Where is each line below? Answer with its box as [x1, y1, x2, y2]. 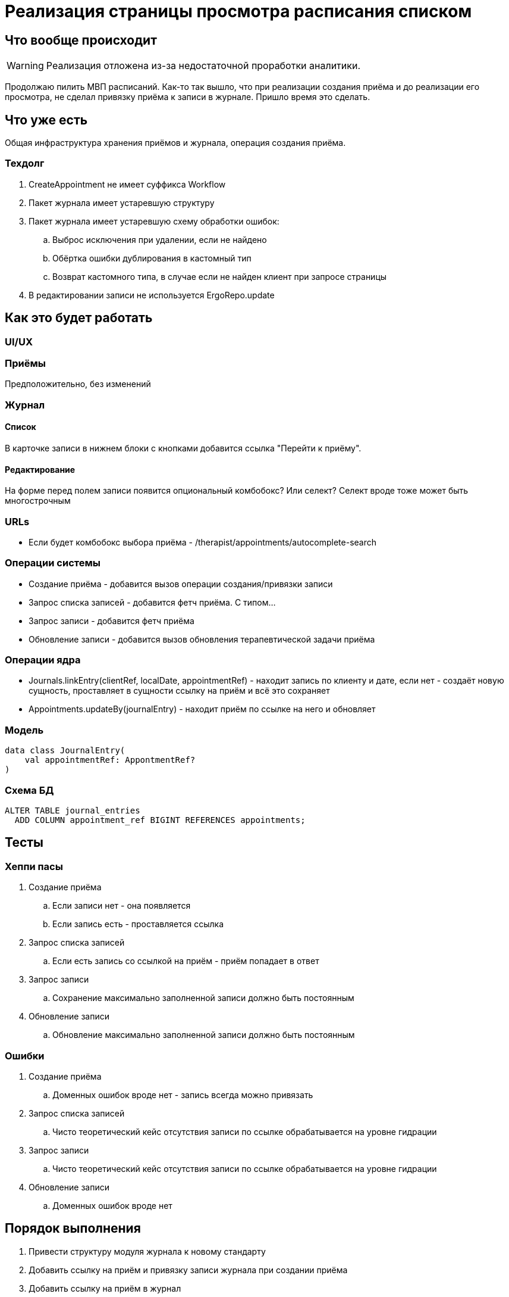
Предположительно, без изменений [5, 379, 151, 389]
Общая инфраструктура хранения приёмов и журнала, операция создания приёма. [5, 138, 346, 148]
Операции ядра [5, 654, 81, 666]
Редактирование [5, 464, 76, 475]
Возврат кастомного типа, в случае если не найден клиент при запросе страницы [52, 271, 387, 282]
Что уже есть [5, 112, 88, 127]
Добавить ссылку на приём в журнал [29, 1283, 181, 1293]
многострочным [5, 495, 71, 506]
